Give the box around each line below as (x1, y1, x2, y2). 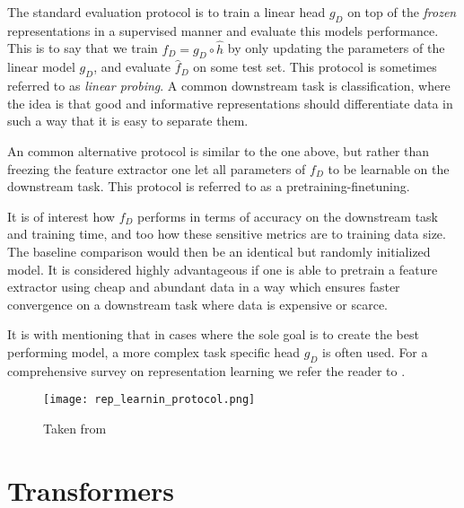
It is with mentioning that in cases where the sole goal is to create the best (7, 325, 419, 344)
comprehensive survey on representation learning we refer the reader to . (7, 361, 406, 380)
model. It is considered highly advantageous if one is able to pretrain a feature (7, 259, 438, 278)
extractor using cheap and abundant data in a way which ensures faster (7, 277, 400, 296)
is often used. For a (322, 342, 428, 361)
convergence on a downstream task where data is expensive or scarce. (7, 294, 389, 313)
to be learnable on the (328, 159, 450, 178)
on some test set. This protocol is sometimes (193, 57, 437, 76)
